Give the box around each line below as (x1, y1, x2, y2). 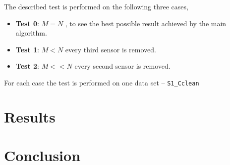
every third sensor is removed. (65, 44, 156, 54)
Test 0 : (15, 18, 39, 28)
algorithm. (15, 28, 47, 38)
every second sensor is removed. (74, 61, 171, 71)
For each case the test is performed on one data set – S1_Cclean (4, 77, 199, 87)
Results (4, 106, 56, 126)
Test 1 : (15, 44, 39, 54)
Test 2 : (15, 61, 39, 71)
